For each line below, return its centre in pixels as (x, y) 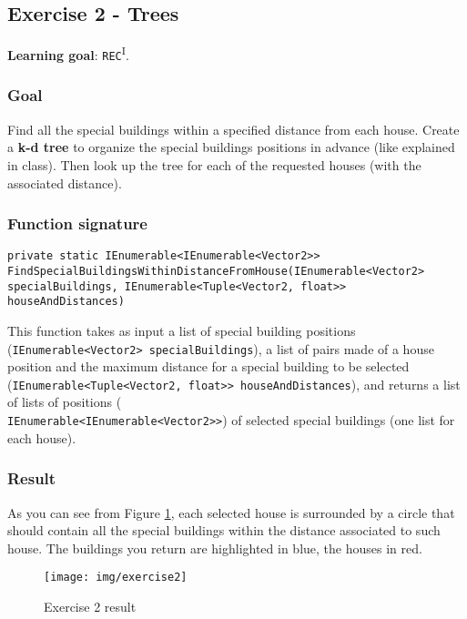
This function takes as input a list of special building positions (182, 330)
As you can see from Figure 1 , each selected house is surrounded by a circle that (231, 512)
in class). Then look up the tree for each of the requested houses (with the (214, 164)
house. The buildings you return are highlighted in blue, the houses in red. (215, 548)
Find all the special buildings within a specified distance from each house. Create (233, 129)
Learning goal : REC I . (68, 53)
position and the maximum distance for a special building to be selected (208, 366)
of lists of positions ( (65, 402)
